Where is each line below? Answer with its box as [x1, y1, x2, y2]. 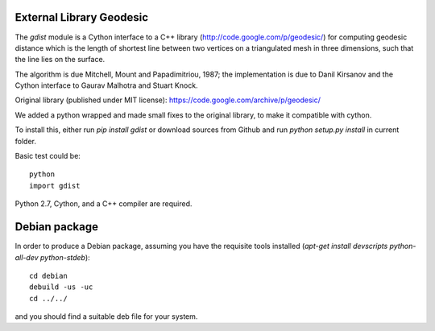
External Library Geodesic [14, 10, 149, 24]
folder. [14, 136, 36, 146]
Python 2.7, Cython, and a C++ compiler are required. [14, 199, 193, 209]
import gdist [29, 181, 81, 190]
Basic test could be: [14, 151, 81, 161]
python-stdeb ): [39, 252, 90, 262]
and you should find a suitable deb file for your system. [14, 312, 198, 321]
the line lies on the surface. [14, 55, 106, 64]
